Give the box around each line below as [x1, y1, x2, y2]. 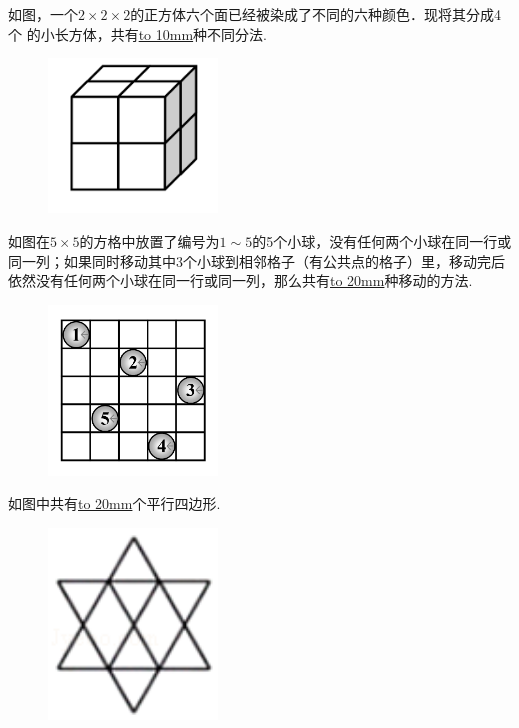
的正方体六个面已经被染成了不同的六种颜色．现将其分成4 [130, 4, 502, 24]
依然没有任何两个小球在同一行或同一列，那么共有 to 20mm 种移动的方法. [8, 270, 473, 291]
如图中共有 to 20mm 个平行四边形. [8, 493, 221, 514]
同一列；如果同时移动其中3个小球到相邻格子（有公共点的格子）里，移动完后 [8, 250, 505, 271]
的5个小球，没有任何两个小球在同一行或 [252, 231, 512, 252]
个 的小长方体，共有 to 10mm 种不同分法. [8, 23, 268, 44]
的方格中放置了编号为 [79, 231, 220, 252]
